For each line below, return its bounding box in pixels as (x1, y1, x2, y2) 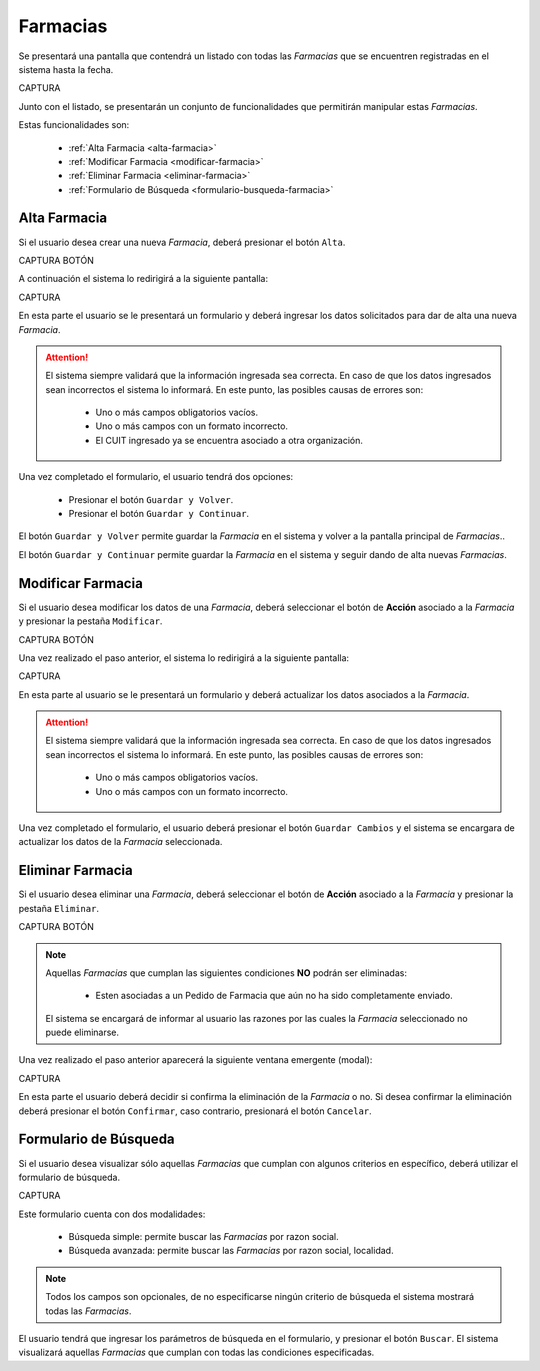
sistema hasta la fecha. (18, 63, 114, 75)
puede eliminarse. (45, 1026, 120, 1039)
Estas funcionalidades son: (18, 119, 130, 131)
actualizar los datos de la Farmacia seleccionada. (18, 836, 223, 848)
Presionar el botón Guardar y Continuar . (68, 508, 250, 520)
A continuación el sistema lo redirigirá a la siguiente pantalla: (18, 273, 269, 285)
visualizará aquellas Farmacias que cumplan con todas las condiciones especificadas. (18, 1346, 375, 1359)
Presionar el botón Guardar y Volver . (68, 493, 234, 505)
